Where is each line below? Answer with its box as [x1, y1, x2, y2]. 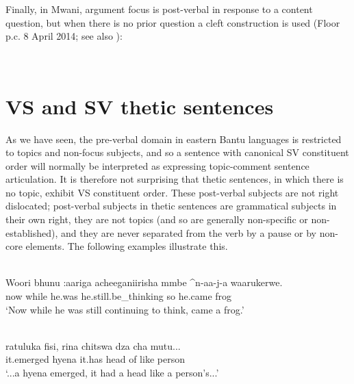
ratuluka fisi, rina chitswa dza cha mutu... [5, 338, 181, 353]
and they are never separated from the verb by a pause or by [61, 225, 316, 240]
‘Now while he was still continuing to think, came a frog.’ [5, 302, 244, 316]
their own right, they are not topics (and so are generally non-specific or [5, 212, 308, 227]
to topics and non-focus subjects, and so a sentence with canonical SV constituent [5, 145, 349, 159]
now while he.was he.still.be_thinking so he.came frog [5, 289, 232, 303]
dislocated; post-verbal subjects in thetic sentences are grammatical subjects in [5, 199, 337, 213]
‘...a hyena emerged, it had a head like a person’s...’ [5, 366, 219, 379]
